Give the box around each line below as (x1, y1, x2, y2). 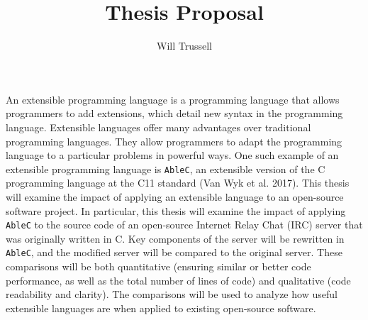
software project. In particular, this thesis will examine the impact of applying (6, 203, 346, 218)
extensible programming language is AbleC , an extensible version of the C (6, 161, 325, 176)
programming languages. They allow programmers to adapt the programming (6, 133, 342, 148)
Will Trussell (157, 38, 212, 53)
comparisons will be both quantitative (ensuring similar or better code (6, 259, 311, 274)
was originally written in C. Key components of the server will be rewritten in (6, 231, 345, 245)
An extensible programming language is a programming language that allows (6, 92, 340, 106)
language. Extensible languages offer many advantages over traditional (6, 119, 311, 134)
